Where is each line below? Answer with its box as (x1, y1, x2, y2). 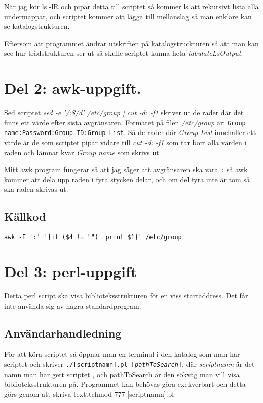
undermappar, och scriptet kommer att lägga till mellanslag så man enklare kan (4, 11, 252, 21)
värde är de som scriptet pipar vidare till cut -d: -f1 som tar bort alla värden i (4, 137, 247, 147)
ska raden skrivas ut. (4, 184, 68, 194)
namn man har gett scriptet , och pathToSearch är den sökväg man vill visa (4, 368, 240, 379)
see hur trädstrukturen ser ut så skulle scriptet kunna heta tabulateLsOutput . (4, 48, 243, 58)
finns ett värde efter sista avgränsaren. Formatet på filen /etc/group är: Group (4, 117, 246, 127)
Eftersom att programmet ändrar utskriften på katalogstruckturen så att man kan (4, 38, 259, 48)
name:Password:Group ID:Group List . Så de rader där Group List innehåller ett (4, 127, 256, 138)
